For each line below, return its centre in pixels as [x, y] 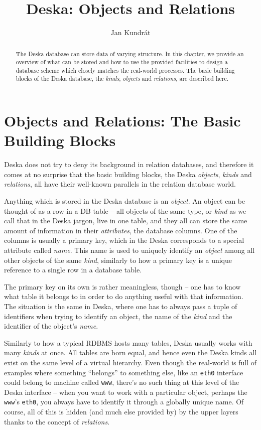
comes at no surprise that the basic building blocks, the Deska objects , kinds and [128, 174]
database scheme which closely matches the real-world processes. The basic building [125, 70]
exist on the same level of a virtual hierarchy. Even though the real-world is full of [130, 362]
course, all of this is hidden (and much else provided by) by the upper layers [121, 412]
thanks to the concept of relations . [57, 421]
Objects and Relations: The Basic [122, 121]
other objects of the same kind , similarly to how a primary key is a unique [118, 260]
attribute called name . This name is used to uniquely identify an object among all [129, 250]
